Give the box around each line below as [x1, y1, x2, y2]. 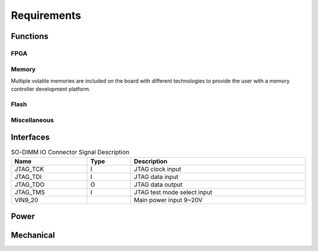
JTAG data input [134, 173, 179, 181]
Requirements [11, 9, 82, 22]
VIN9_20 [14, 196, 38, 204]
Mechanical [11, 230, 55, 240]
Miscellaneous [11, 115, 54, 124]
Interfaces [11, 133, 50, 143]
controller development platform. [11, 85, 91, 93]
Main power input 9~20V [134, 196, 203, 204]
